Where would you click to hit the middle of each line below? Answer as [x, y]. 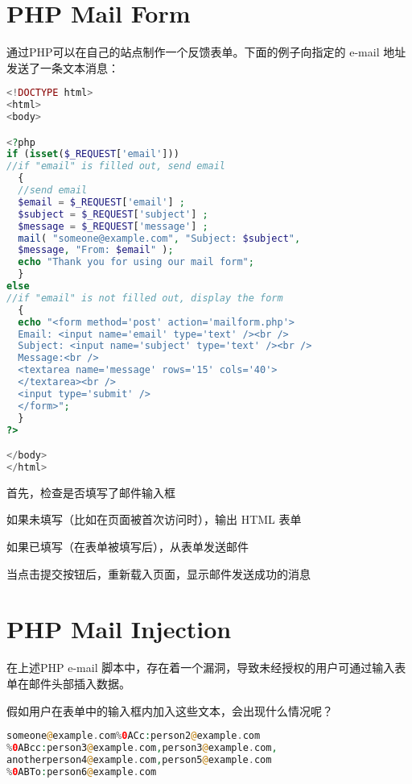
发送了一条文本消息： [63, 67]
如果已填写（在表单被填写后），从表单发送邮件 [128, 547]
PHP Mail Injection [119, 629]
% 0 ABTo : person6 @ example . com [82, 772]
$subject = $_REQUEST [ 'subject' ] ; [113, 214]
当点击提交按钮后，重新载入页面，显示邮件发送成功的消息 [159, 573]
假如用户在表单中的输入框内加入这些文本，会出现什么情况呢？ [170, 710]
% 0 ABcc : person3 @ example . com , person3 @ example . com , [142, 748]
